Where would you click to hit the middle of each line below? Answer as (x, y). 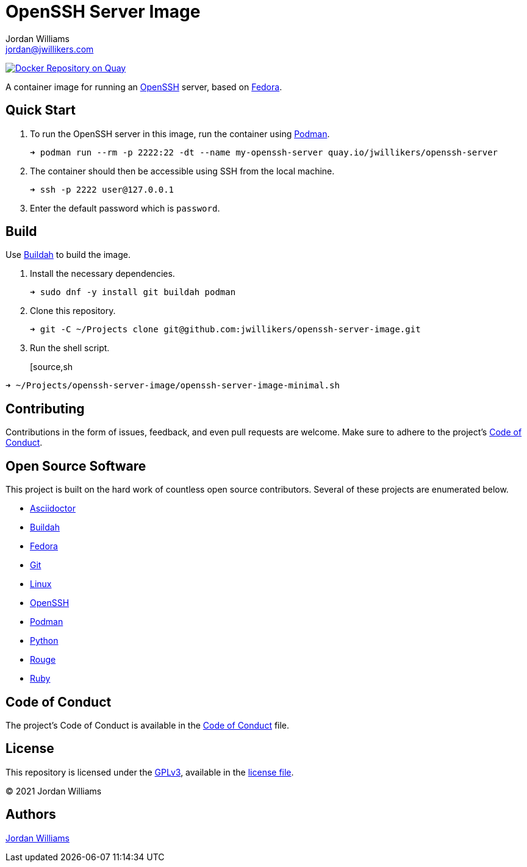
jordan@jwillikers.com (50, 49)
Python (44, 641)
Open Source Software (76, 466)
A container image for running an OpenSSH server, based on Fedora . (144, 87)
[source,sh (52, 367)
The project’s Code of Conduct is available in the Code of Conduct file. (148, 725)
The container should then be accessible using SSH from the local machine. (182, 171)
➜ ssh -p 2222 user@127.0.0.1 (102, 189)
